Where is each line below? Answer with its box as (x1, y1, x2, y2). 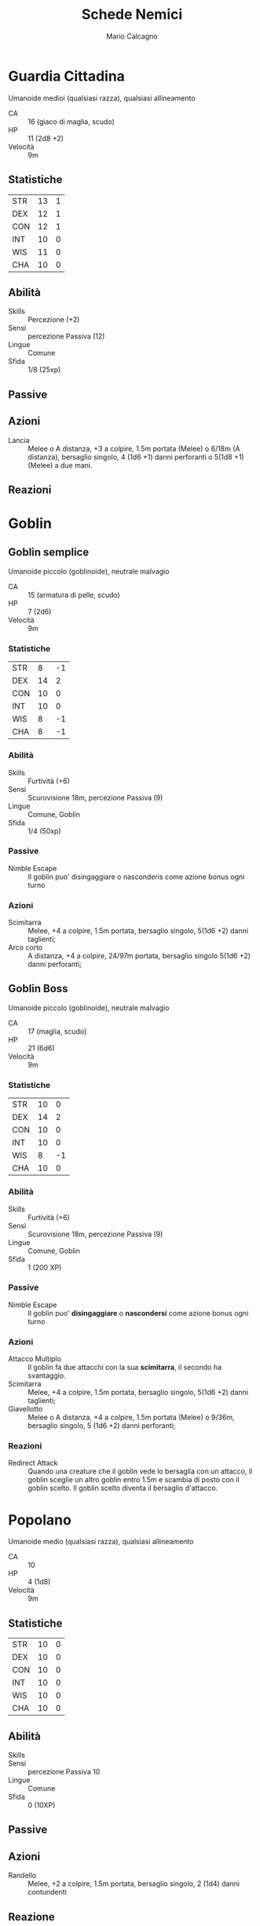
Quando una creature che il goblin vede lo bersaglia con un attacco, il (27, 1466, 253, 1476)
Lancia (8, 435, 30, 445)
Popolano (8, 1510, 72, 1529)
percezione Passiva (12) (27, 331, 105, 341)
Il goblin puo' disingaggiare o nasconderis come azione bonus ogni (27, 872, 245, 881)
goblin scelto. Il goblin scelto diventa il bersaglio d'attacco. (27, 1483, 218, 1493)
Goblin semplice (8, 546, 90, 559)
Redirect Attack (8, 1459, 58, 1468)
